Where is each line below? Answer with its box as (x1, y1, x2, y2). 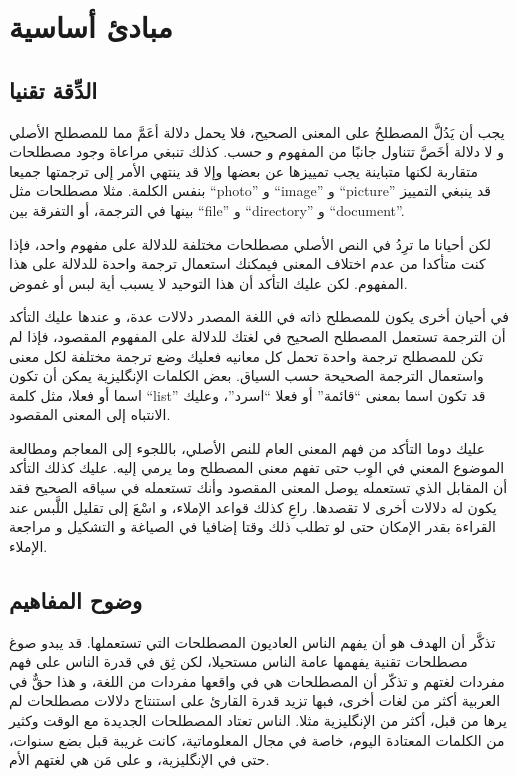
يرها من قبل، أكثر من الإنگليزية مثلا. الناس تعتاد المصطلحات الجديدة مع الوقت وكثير (9, 710, 507, 731)
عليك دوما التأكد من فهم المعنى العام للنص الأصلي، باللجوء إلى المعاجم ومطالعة (9, 437, 486, 458)
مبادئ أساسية (9, 6, 173, 47)
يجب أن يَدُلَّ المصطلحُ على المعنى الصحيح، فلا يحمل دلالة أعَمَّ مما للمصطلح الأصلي (9, 121, 505, 142)
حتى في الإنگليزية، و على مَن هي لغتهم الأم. (9, 749, 270, 770)
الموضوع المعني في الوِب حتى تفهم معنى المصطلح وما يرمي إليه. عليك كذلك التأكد (9, 457, 505, 478)
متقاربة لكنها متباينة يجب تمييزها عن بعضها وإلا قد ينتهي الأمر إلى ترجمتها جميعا (9, 160, 479, 181)
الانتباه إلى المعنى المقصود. (9, 404, 171, 425)
